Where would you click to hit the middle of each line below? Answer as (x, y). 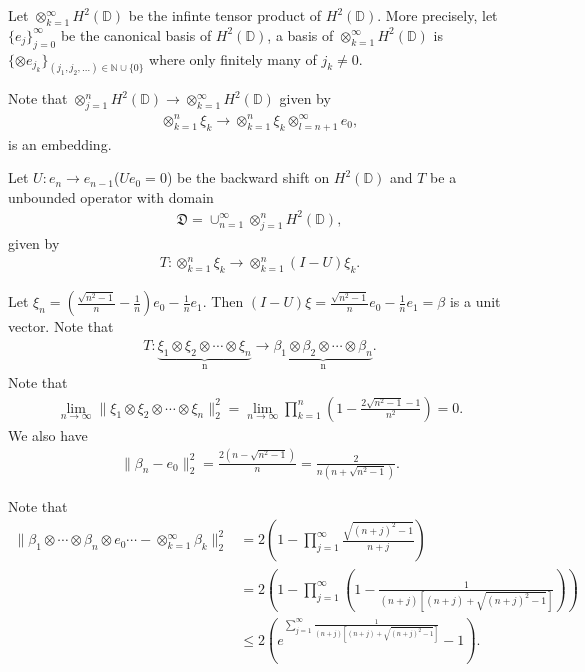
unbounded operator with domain (111, 196)
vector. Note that (61, 326)
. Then (223, 301)
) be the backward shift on (248, 177)
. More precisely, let (437, 15)
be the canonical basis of (136, 34)
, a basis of (300, 34)
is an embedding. (60, 143)
